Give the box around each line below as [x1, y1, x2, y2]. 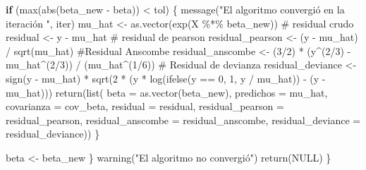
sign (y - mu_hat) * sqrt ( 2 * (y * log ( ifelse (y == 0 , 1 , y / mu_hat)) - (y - [6, 71, 326, 85]
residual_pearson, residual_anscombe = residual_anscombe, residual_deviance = [6, 112, 361, 127]
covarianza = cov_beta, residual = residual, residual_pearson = [6, 99, 284, 114]
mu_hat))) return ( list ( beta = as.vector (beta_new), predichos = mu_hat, [6, 85, 328, 99]
